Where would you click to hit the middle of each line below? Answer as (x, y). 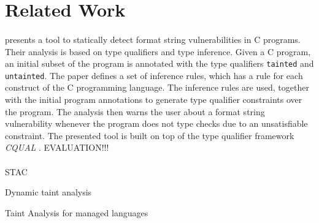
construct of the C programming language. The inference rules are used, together (157, 87)
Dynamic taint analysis (48, 192)
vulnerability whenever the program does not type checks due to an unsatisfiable (156, 123)
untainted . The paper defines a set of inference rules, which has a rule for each (154, 75)
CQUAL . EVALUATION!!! (57, 147)
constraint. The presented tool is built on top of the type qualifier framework (150, 135)
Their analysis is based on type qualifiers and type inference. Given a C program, (158, 51)
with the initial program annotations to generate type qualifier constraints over (154, 100)
